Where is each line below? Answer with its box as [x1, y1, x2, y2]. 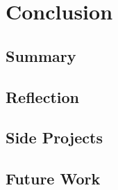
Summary [6, 45, 76, 66]
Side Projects [6, 127, 103, 148]
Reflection [6, 86, 79, 107]
